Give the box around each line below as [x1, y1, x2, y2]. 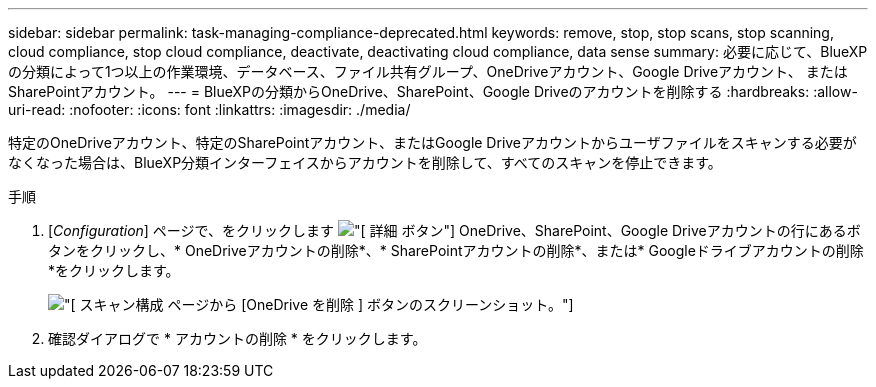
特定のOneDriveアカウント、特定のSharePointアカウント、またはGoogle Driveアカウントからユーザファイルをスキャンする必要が [8, 134, 857, 151]
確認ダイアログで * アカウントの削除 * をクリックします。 [48, 330, 427, 347]
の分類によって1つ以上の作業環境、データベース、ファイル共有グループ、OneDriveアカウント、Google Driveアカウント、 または [8, 63, 848, 80]
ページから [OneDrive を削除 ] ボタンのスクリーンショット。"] [167, 296, 574, 313]
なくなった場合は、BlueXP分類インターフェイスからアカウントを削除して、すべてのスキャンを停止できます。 [8, 154, 722, 171]
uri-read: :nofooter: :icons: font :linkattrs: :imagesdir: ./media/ [8, 101, 411, 118]
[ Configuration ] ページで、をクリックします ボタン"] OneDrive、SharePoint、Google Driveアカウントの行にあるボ [48, 222, 861, 239]
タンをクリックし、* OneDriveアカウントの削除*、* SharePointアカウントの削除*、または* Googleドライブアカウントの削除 [48, 242, 864, 259]
